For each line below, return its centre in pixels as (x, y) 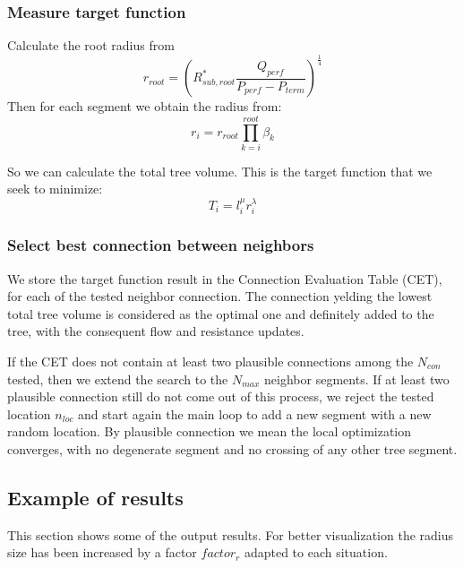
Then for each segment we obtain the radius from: (145, 106)
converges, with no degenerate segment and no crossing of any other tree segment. (232, 448)
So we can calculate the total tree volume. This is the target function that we (220, 171)
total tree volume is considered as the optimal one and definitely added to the (221, 313)
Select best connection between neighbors (161, 245)
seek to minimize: (55, 189)
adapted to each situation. (316, 552)
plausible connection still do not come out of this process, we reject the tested (221, 396)
